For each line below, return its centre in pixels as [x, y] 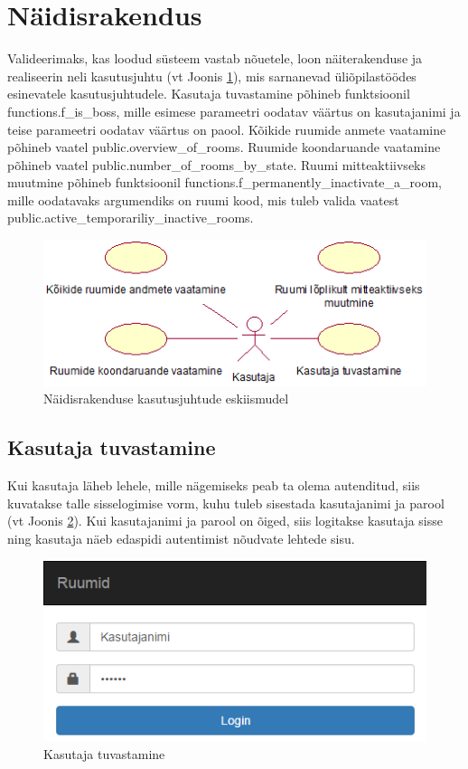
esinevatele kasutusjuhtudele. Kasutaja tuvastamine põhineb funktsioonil [209, 94]
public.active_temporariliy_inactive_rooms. [131, 218]
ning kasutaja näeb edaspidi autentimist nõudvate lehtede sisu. [181, 538]
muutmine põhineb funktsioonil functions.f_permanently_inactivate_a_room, [225, 182]
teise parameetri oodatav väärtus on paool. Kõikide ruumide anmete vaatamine [227, 129]
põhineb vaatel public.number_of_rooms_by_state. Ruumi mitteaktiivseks [217, 164]
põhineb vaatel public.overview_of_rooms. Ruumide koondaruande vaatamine [224, 147]
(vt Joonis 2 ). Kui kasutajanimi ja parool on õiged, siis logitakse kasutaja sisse [225, 521]
